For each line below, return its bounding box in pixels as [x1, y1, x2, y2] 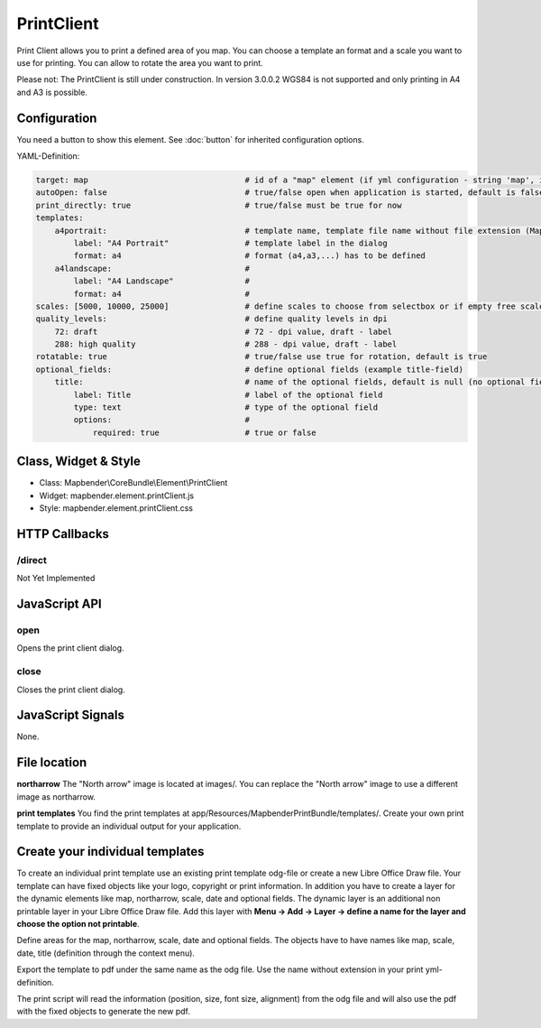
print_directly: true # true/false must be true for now [35, 199, 402, 210]
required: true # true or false [92, 427, 316, 438]
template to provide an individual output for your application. [16, 820, 242, 831]
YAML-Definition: [16, 151, 80, 162]
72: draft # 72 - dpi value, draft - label [54, 326, 392, 337]
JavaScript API [16, 597, 103, 612]
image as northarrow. [16, 791, 96, 802]
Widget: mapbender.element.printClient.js [39, 490, 195, 501]
